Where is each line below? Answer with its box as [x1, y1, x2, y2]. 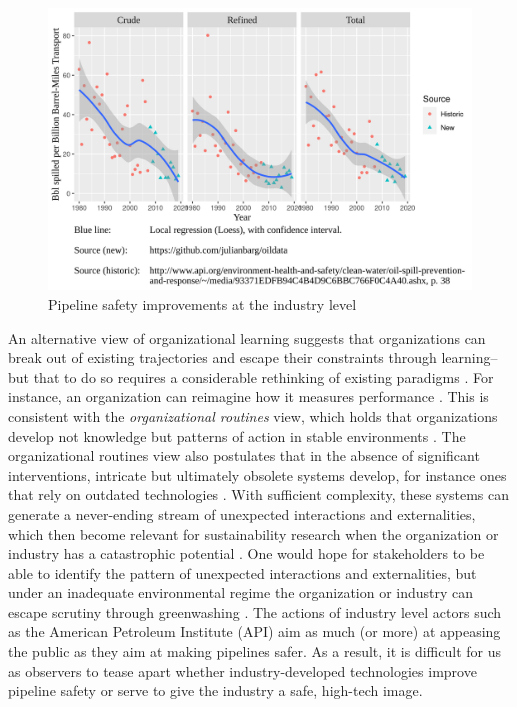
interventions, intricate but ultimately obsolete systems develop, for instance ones [8, 464, 507, 485]
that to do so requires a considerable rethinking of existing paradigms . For [33, 366, 494, 387]
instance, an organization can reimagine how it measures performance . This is [8, 386, 489, 407]
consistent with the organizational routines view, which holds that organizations [8, 405, 498, 426]
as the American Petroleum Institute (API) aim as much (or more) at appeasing [8, 621, 501, 642]
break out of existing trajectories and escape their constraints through [8, 347, 437, 368]
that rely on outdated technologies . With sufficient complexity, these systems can [8, 484, 509, 505]
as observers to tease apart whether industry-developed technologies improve [8, 660, 477, 681]
